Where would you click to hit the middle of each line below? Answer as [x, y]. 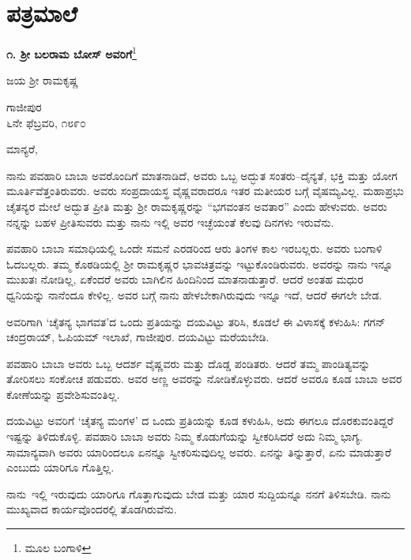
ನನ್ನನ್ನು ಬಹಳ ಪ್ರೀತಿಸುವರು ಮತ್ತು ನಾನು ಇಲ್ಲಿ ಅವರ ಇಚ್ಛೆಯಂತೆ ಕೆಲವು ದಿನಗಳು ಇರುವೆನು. [170, 222]
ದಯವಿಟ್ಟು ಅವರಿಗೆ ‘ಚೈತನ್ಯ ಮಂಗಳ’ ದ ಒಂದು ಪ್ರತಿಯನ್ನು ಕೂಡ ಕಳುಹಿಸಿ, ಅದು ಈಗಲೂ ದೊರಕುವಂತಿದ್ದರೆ [200, 421]
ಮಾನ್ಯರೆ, [22, 149]
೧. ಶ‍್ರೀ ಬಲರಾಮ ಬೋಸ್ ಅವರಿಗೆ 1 [72, 53]
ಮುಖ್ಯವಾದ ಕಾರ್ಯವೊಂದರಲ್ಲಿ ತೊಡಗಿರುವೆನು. [92, 509]
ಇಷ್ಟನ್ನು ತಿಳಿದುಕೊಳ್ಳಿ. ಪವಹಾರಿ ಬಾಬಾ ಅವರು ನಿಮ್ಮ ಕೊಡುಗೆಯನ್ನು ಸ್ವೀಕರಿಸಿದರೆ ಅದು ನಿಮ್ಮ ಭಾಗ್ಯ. [185, 436]
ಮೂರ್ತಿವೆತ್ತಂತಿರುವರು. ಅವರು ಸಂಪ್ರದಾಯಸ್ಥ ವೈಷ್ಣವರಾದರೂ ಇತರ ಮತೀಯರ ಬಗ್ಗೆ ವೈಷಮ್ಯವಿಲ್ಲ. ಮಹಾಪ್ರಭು [205, 191]
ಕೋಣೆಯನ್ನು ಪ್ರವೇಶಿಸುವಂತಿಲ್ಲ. [63, 394]
